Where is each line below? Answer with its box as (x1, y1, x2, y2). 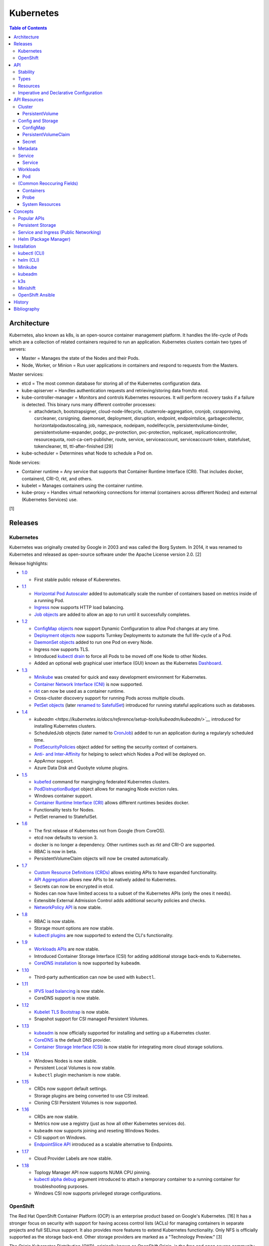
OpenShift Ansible (18, 292, 55, 298)
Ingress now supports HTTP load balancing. (34, 605, 125, 611)
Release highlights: (9, 561, 48, 566)
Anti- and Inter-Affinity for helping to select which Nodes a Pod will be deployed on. (34, 751, 206, 757)
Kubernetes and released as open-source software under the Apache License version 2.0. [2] (9, 551, 202, 557)
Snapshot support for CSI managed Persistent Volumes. (34, 1016, 149, 1022)
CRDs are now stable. (34, 1113, 79, 1119)
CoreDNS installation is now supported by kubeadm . (34, 960, 141, 966)
